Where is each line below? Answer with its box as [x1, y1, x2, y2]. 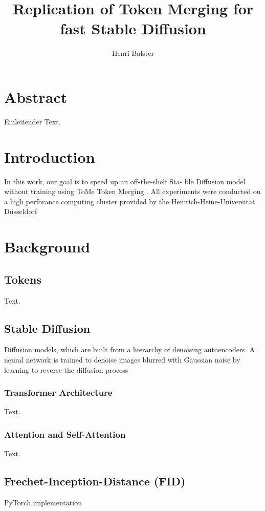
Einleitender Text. [4, 116, 61, 126]
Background [4, 236, 91, 257]
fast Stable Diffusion [60, 18, 206, 39]
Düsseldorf [4, 206, 37, 217]
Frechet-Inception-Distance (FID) [4, 473, 186, 489]
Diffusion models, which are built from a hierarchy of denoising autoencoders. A [4, 344, 255, 355]
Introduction [4, 146, 95, 167]
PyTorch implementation [4, 497, 82, 507]
